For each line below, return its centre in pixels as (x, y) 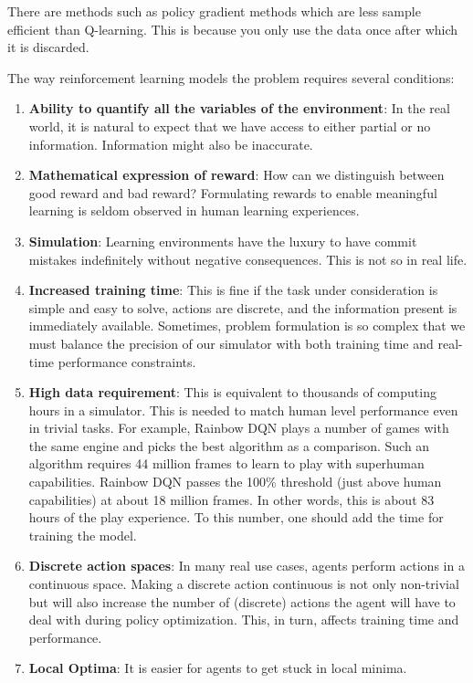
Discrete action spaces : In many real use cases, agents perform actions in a (247, 566)
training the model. (83, 535)
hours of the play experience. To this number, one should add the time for (236, 517)
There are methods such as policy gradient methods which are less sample (214, 11)
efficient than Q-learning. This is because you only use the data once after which (233, 29)
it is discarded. (48, 47)
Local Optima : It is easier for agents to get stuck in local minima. (218, 668)
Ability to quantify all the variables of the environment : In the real (239, 108)
